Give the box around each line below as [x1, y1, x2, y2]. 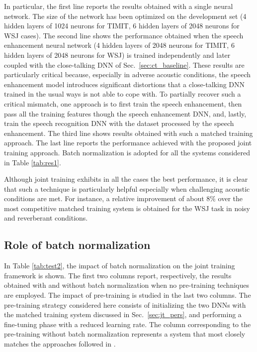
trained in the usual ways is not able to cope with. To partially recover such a [4, 89, 241, 99]
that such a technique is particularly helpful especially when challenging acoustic [4, 183, 250, 194]
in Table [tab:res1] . [4, 157, 61, 167]
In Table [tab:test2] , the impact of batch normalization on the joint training [4, 260, 235, 271]
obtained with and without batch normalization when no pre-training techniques [4, 280, 249, 290]
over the [218, 193, 243, 204]
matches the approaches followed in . [4, 339, 116, 349]
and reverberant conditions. [4, 213, 88, 223]
